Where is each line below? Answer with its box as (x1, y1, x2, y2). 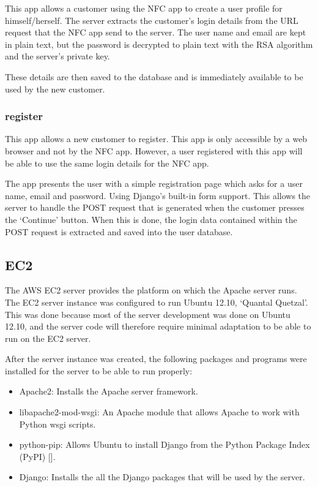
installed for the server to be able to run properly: (5, 364, 193, 377)
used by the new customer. (5, 82, 105, 95)
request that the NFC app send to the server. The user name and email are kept (5, 26, 306, 39)
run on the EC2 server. (5, 331, 91, 344)
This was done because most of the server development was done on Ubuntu (5, 308, 290, 320)
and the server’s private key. (5, 50, 110, 62)
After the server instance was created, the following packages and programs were (5, 352, 307, 365)
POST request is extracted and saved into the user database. (5, 225, 233, 238)
